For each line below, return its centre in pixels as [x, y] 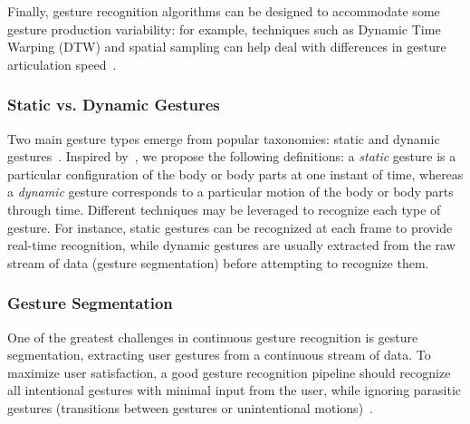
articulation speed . [62, 64]
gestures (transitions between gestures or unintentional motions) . [190, 407]
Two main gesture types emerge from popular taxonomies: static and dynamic [224, 138]
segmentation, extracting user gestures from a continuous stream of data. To [219, 355]
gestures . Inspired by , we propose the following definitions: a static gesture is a [232, 156]
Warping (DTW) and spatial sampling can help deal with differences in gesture [227, 47]
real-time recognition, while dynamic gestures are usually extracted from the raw [231, 245]
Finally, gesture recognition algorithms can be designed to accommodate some [224, 11]
